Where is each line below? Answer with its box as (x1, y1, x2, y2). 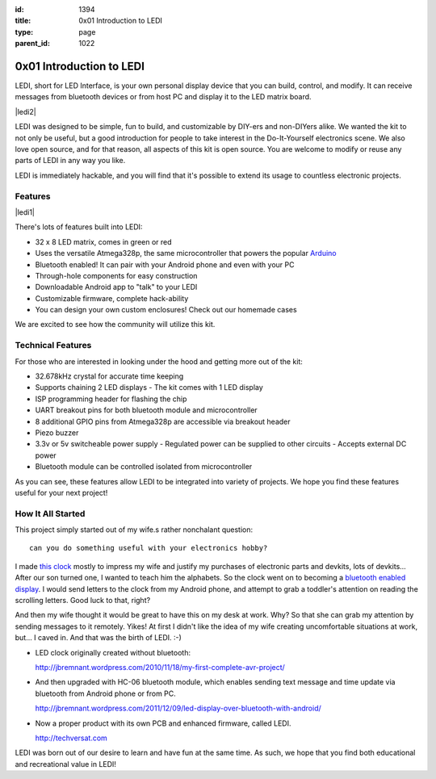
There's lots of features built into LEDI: (15, 222, 143, 232)
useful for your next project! (15, 488, 108, 497)
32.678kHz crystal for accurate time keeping (35, 371, 184, 381)
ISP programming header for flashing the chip (35, 394, 187, 404)
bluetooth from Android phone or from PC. (35, 689, 177, 698)
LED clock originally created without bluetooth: (35, 647, 191, 657)
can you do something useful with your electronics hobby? (29, 543, 268, 553)
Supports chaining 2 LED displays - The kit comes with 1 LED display (35, 383, 264, 392)
